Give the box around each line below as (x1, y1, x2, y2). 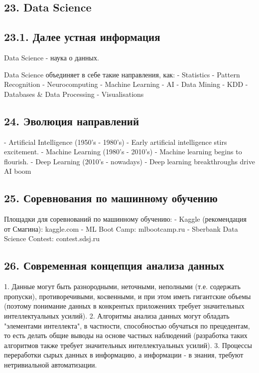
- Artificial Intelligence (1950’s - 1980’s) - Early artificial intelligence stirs (4, 136, 227, 147)
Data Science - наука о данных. (4, 52, 99, 62)
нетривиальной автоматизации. (4, 359, 97, 370)
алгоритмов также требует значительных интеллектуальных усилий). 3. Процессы (4, 340, 252, 350)
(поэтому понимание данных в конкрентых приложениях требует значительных (4, 301, 245, 311)
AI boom (4, 166, 31, 176)
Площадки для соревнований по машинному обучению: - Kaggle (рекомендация (4, 214, 247, 224)
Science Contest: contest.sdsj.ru (4, 233, 100, 244)
